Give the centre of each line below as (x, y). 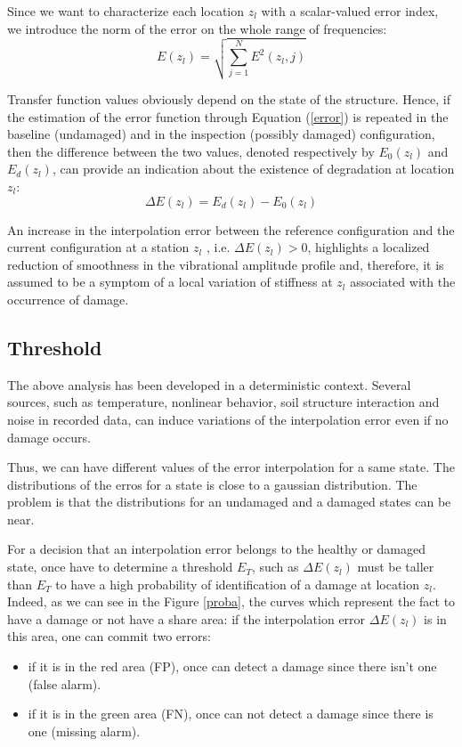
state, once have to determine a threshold (120, 567)
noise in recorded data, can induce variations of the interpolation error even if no (228, 419)
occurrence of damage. (68, 299)
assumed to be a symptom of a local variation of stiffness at (170, 282)
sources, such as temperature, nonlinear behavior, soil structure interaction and (223, 402)
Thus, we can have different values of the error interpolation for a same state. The (231, 467)
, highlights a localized (369, 247)
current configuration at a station (98, 247)
